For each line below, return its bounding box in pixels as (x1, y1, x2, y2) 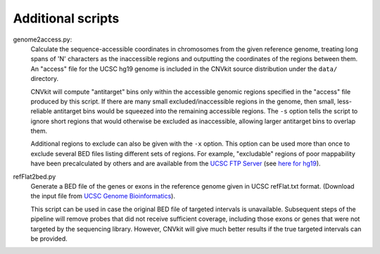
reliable (30, 107, 52, 115)
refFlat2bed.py (13, 172, 56, 181)
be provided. (30, 234, 68, 243)
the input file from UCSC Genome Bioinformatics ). (30, 192, 176, 201)
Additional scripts (13, 11, 120, 26)
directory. (30, 75, 59, 83)
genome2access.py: (13, 35, 72, 44)
